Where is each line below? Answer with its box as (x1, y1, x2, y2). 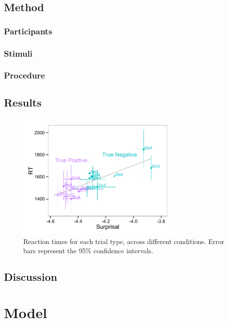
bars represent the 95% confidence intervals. (23, 245, 153, 256)
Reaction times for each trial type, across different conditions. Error (23, 236, 225, 246)
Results (4, 94, 42, 109)
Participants (4, 25, 52, 37)
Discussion (4, 269, 58, 284)
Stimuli (4, 47, 33, 59)
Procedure (4, 69, 45, 81)
